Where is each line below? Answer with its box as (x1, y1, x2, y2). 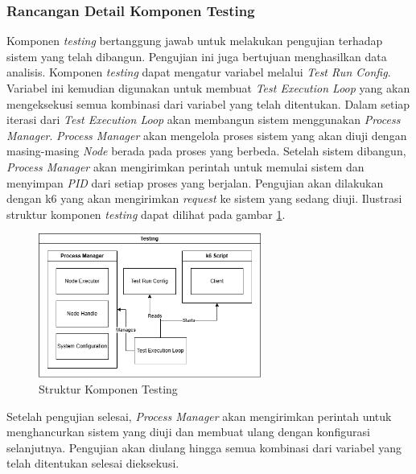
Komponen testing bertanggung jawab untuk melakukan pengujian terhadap (6, 32, 383, 49)
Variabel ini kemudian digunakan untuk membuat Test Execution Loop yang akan (6, 80, 410, 96)
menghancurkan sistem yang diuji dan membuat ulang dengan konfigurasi (6, 423, 370, 440)
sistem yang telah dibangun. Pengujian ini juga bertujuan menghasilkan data (6, 47, 387, 64)
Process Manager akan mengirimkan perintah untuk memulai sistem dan (6, 158, 365, 175)
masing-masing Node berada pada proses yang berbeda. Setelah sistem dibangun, (6, 142, 406, 159)
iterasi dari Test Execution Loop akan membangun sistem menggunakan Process (6, 111, 401, 128)
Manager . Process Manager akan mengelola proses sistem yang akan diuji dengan (6, 126, 407, 143)
